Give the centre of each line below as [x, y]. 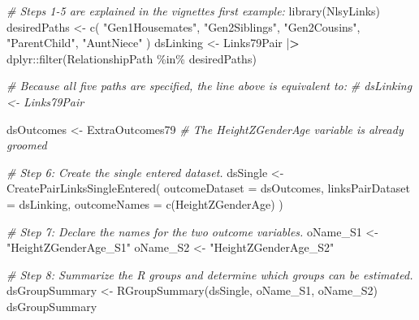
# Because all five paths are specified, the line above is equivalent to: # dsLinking [209, 86]
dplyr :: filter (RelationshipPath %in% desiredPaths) [132, 58]
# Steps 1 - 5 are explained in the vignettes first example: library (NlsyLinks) [194, 11]
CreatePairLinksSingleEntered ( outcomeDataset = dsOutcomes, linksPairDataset [208, 188]
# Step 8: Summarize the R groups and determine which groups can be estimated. [210, 274]
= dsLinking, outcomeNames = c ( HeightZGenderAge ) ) [145, 203]
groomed [27, 145]
